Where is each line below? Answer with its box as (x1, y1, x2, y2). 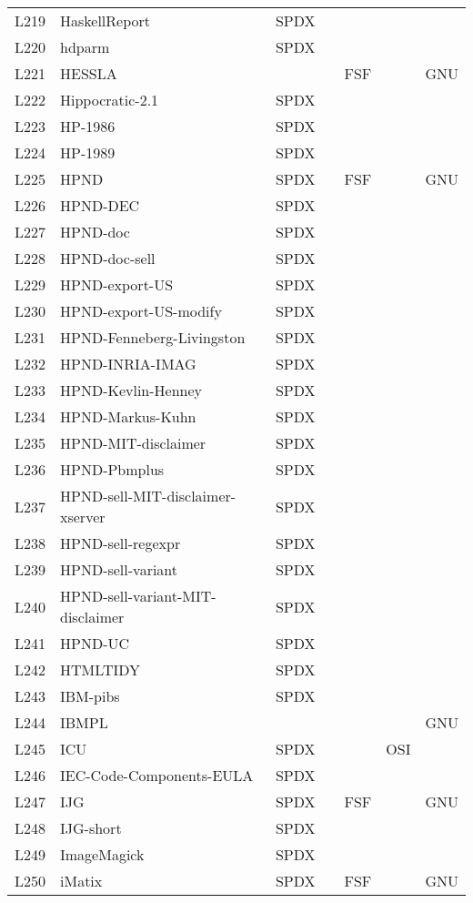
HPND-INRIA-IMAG (60, 353, 196, 374)
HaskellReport (60, 10, 151, 31)
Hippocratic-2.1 (60, 89, 159, 110)
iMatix (60, 870, 103, 891)
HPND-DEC (60, 195, 140, 216)
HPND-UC (60, 633, 130, 654)
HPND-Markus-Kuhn (60, 406, 196, 427)
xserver (60, 506, 106, 527)
